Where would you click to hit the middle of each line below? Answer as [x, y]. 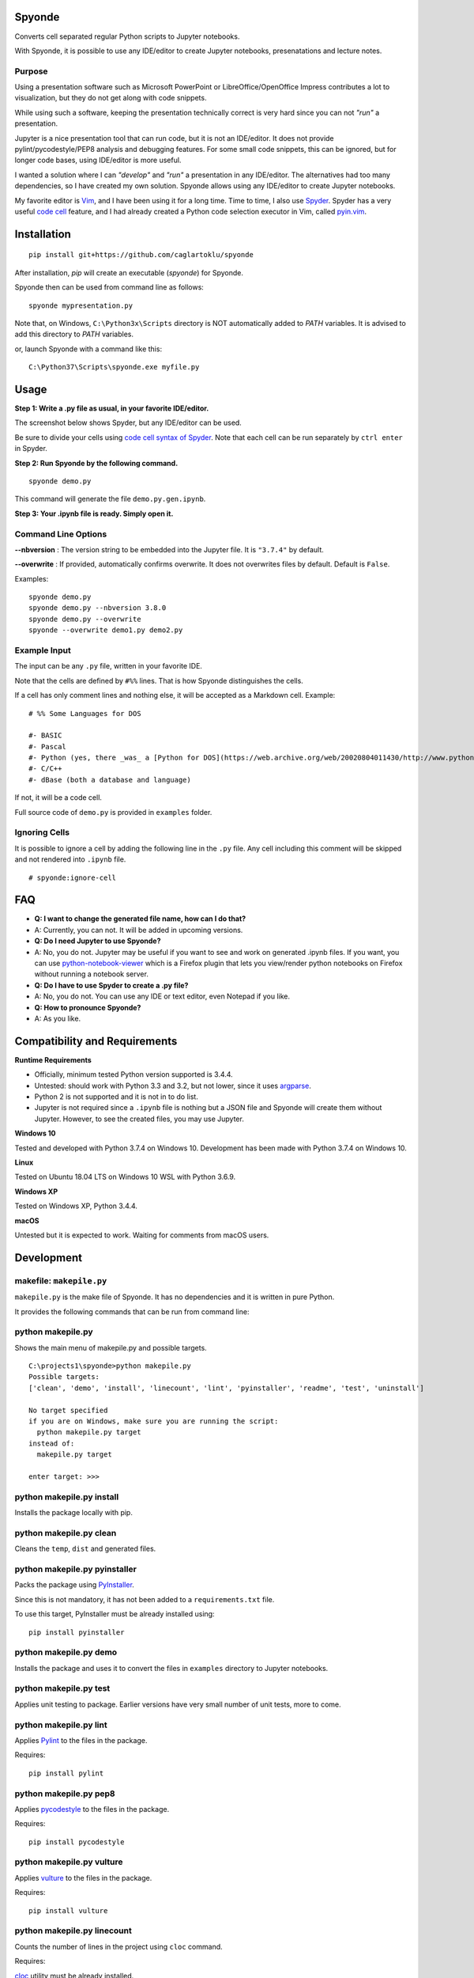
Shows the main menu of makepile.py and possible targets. [111, 1347]
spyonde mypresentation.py [81, 305]
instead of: [52, 1443]
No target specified [68, 1410]
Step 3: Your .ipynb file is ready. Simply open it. [94, 513]
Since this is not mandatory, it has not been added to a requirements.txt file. [145, 1599]
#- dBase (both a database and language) [110, 780]
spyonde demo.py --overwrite [85, 619]
